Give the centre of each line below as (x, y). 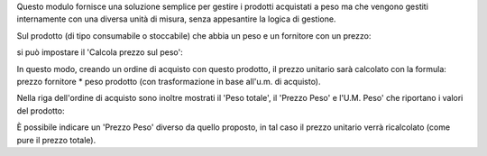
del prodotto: (41, 110)
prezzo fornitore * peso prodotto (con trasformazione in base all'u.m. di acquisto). (169, 81)
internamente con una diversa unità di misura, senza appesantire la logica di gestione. (176, 19)
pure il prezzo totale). (56, 140)
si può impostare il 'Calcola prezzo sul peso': (100, 52)
